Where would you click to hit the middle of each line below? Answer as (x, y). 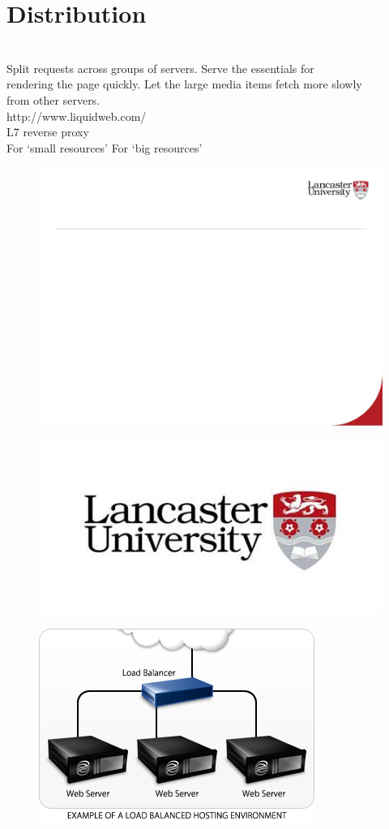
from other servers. (53, 99)
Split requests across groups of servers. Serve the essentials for (160, 68)
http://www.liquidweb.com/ (77, 116)
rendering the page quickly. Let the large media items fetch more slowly (184, 84)
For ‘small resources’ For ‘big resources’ (105, 147)
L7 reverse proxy (48, 132)
